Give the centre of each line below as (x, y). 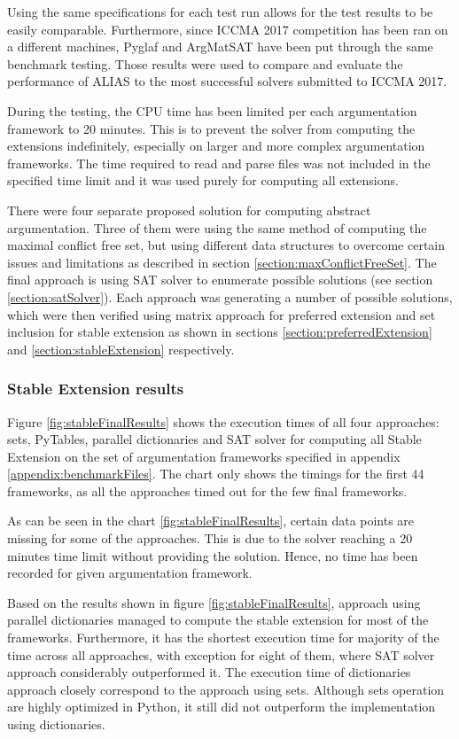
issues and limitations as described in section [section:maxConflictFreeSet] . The (222, 262)
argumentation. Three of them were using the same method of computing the (217, 227)
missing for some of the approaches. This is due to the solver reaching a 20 (210, 538)
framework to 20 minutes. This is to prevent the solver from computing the (211, 128)
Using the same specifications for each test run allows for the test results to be (220, 12)
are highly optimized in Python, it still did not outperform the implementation (222, 707)
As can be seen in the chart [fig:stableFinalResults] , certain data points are (211, 521)
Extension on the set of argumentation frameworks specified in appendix (204, 456)
